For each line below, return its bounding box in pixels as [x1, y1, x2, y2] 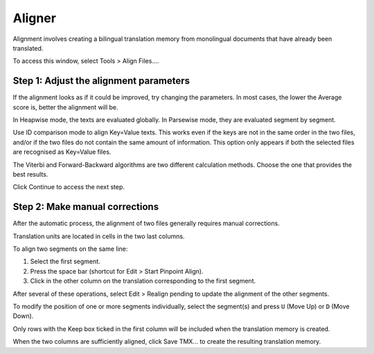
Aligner [12, 10, 57, 26]
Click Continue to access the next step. [12, 183, 125, 191]
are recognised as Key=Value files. [12, 148, 112, 156]
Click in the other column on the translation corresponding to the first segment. [30, 277, 256, 285]
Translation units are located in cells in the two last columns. [12, 232, 185, 240]
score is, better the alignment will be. [12, 103, 118, 111]
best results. [12, 170, 48, 178]
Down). [12, 312, 34, 320]
